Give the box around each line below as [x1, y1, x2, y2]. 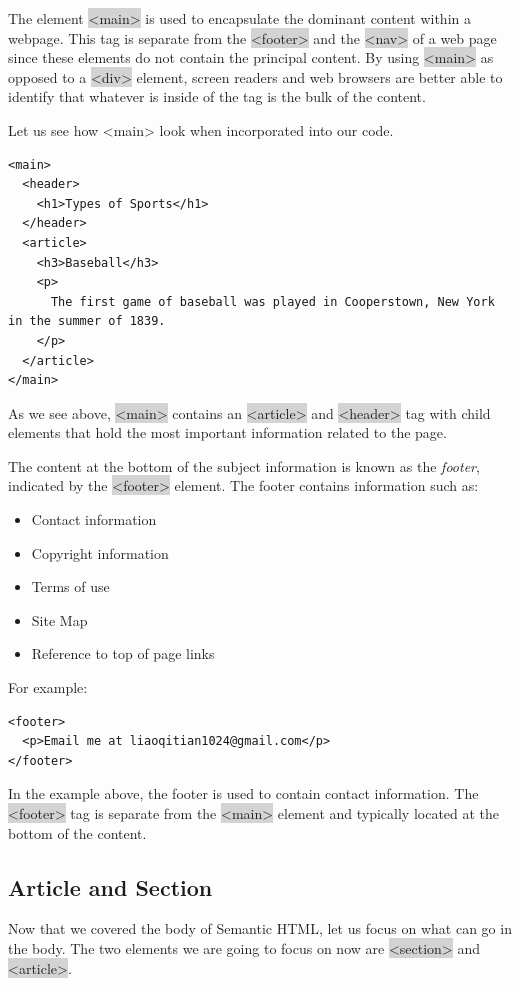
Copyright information [31, 542, 169, 563]
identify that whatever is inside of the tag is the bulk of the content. [8, 86, 426, 107]
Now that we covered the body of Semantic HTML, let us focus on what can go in [8, 918, 512, 939]
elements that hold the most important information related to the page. [8, 422, 447, 443]
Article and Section [8, 871, 213, 902]
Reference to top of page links [31, 643, 215, 664]
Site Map [31, 609, 88, 630]
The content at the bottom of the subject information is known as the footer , [8, 455, 480, 476]
